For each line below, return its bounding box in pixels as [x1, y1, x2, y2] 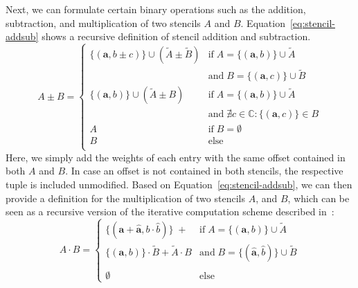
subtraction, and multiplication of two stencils [6, 15, 201, 30]
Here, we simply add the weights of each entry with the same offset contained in [6, 150, 346, 164]
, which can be [287, 190, 350, 205]
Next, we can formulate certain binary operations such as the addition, [6, 2, 306, 16]
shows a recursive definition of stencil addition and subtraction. [42, 29, 311, 44]
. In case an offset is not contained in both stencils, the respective [65, 163, 343, 178]
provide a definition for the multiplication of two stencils [6, 190, 245, 205]
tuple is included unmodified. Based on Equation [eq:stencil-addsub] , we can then [6, 177, 352, 191]
